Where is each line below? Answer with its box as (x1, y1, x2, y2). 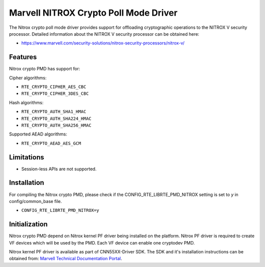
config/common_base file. (9, 198, 62, 204)
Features (9, 53, 37, 61)
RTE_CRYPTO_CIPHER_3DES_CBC (21, 91, 89, 96)
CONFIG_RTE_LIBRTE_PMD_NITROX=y (21, 208, 99, 213)
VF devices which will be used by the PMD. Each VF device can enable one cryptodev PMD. (9, 240, 195, 245)
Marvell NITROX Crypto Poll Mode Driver (9, 7, 178, 18)
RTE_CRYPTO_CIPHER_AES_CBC (21, 84, 86, 90)
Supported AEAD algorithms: (9, 131, 67, 137)
